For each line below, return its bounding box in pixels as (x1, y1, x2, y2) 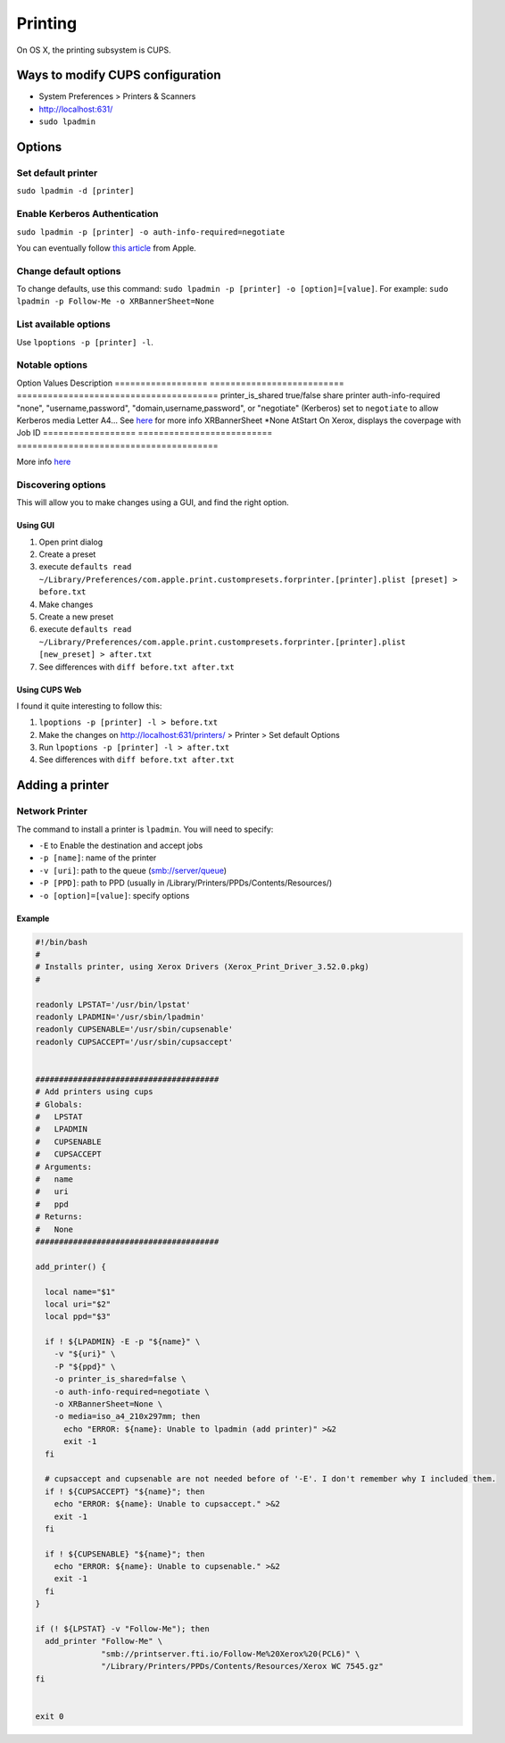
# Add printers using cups (35, 1087, 153, 1097)
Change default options (16, 264, 121, 277)
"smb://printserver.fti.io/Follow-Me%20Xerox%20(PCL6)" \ (101, 1648, 360, 1659)
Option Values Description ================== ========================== (16, 378, 344, 388)
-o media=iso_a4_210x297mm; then (54, 1411, 201, 1422)
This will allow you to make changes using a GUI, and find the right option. (16, 497, 289, 508)
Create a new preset (38, 611, 114, 622)
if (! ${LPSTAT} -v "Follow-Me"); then (35, 1624, 210, 1634)
